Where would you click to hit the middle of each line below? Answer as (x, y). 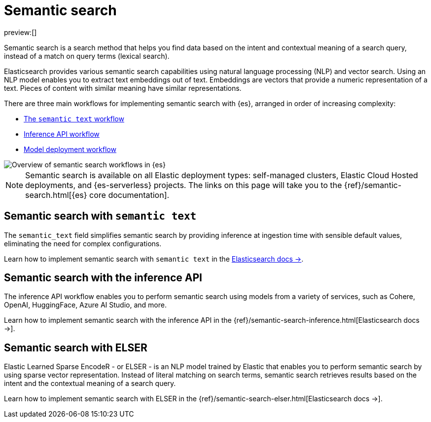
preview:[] (20, 32)
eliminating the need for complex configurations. (83, 243)
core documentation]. (129, 195)
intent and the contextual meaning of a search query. (90, 384)
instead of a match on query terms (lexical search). (87, 56)
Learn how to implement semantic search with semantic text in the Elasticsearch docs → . (154, 259)
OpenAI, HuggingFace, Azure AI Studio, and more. (85, 305)
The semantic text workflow (74, 118)
